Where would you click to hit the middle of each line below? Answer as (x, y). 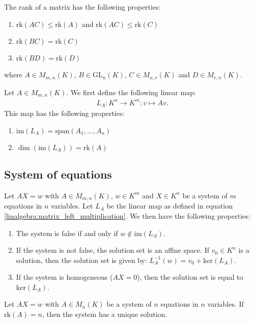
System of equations (58, 174)
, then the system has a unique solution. (105, 314)
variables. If (225, 304)
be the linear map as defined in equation (170, 206)
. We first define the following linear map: (131, 92)
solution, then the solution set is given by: (81, 260)
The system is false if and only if (67, 233)
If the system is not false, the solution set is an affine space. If (113, 250)
